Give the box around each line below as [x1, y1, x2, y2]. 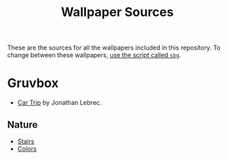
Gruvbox [7, 75, 59, 91]
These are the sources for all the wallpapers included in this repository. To [7, 43, 221, 52]
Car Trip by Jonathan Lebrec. [17, 98, 103, 107]
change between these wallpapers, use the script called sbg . [7, 51, 182, 59]
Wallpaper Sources [61, 4, 174, 20]
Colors [17, 144, 37, 153]
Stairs [17, 137, 35, 145]
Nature [7, 119, 38, 130]
